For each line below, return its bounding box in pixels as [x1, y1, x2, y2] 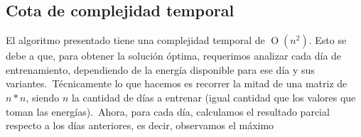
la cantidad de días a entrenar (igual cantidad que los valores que [71, 89, 356, 104]
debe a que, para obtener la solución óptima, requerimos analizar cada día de [6, 48, 342, 63]
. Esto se [308, 33, 347, 48]
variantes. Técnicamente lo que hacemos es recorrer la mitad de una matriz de [6, 76, 347, 91]
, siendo [26, 89, 60, 104]
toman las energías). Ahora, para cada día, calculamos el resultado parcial [6, 104, 330, 119]
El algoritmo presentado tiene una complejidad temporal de [6, 33, 265, 48]
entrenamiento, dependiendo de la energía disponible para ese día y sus [6, 62, 315, 77]
